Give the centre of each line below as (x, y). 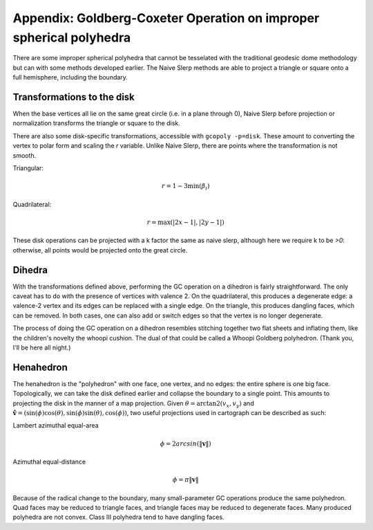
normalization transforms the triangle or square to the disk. (97, 123)
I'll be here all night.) (42, 347)
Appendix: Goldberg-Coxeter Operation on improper (166, 18)
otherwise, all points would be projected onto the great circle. (100, 250)
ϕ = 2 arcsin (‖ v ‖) (185, 444)
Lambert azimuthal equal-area (56, 426)
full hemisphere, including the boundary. (70, 77)
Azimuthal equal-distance (49, 462)
